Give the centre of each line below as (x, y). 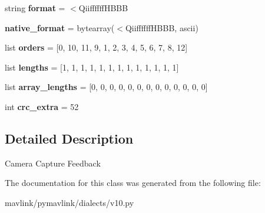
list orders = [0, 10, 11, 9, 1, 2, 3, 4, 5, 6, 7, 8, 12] (96, 47)
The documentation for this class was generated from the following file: (133, 183)
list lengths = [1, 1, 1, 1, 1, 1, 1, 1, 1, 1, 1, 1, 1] (92, 67)
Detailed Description (69, 138)
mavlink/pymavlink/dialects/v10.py (69, 202)
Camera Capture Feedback (53, 163)
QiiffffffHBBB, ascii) (162, 27)
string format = (35, 8)
